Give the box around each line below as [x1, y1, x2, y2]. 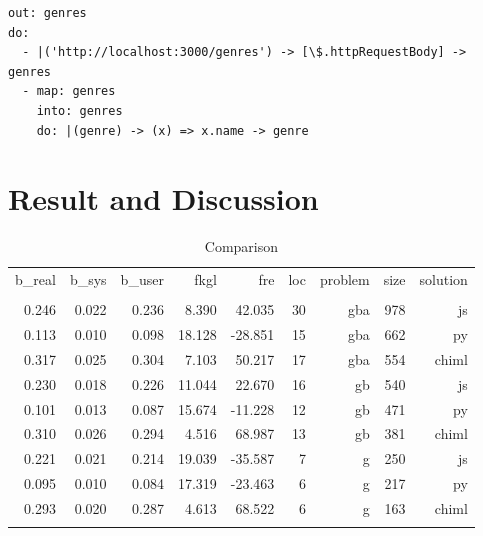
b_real [15, 269, 56, 290]
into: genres [36, 103, 123, 118]
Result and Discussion [8, 178, 319, 219]
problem [319, 269, 370, 290]
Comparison [204, 236, 279, 257]
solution [419, 269, 468, 290]
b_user [120, 269, 164, 290]
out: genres [8, 6, 87, 20]
